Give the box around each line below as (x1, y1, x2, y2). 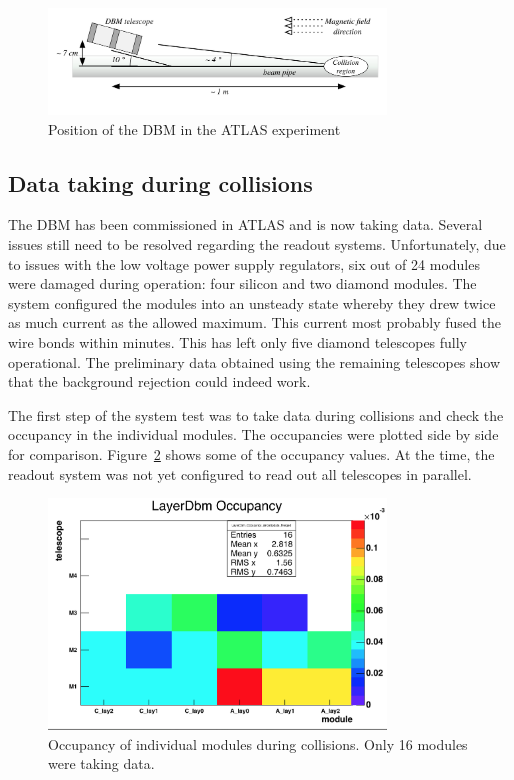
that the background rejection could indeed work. (8, 371, 311, 392)
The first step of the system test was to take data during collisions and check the (8, 404, 504, 425)
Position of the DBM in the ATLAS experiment (48, 118, 341, 139)
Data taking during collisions (8, 167, 313, 198)
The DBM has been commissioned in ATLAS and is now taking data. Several (8, 214, 483, 235)
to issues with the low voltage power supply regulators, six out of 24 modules (8, 253, 480, 274)
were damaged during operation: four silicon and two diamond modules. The (8, 273, 477, 294)
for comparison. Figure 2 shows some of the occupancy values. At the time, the (8, 443, 495, 464)
